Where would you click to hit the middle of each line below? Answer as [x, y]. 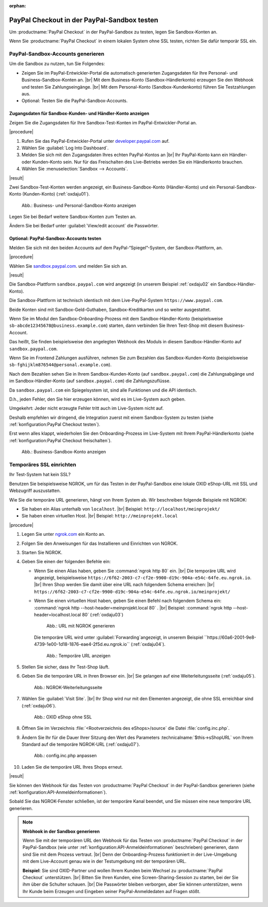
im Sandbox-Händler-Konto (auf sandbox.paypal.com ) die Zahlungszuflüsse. [90, 381]
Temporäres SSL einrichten [43, 464]
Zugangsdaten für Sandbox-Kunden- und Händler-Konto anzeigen [79, 113]
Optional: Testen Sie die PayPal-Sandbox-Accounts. [75, 101]
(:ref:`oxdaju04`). [148, 644]
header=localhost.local [58, 615]
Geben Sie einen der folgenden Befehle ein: [66, 562]
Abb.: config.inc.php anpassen [65, 756]
